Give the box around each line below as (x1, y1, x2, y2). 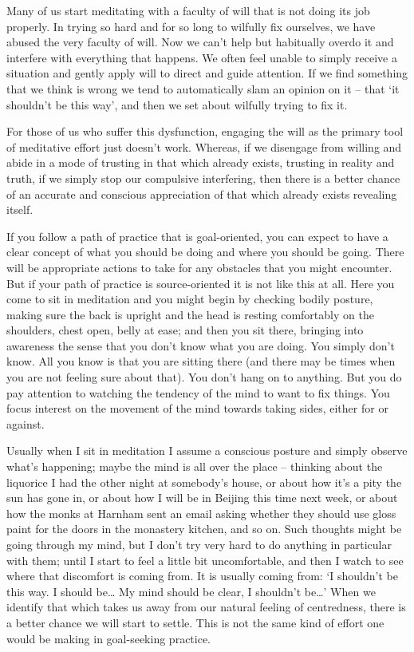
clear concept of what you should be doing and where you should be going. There (6, 243, 404, 260)
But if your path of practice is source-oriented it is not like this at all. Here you (6, 275, 395, 291)
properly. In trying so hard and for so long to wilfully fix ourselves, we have (6, 18, 376, 34)
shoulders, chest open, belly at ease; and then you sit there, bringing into (6, 322, 364, 338)
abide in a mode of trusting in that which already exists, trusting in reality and (6, 154, 395, 171)
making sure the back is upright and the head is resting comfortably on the (6, 306, 374, 322)
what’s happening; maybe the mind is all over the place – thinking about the (6, 458, 383, 475)
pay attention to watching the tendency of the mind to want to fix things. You (6, 384, 390, 401)
